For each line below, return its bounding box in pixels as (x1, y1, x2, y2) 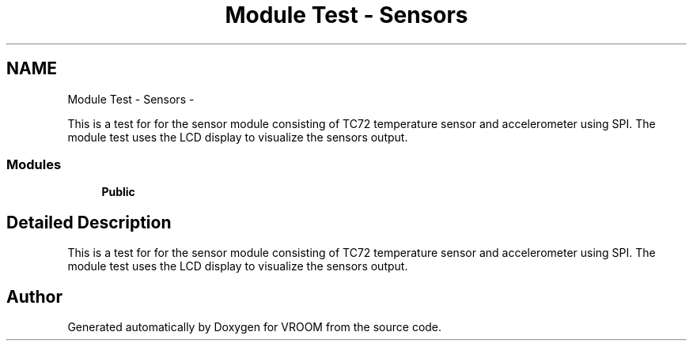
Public (101, 185, 135, 199)
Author (6, 286, 62, 307)
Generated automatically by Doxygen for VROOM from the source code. (67, 320, 442, 334)
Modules (6, 156, 62, 172)
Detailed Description (6, 212, 172, 232)
